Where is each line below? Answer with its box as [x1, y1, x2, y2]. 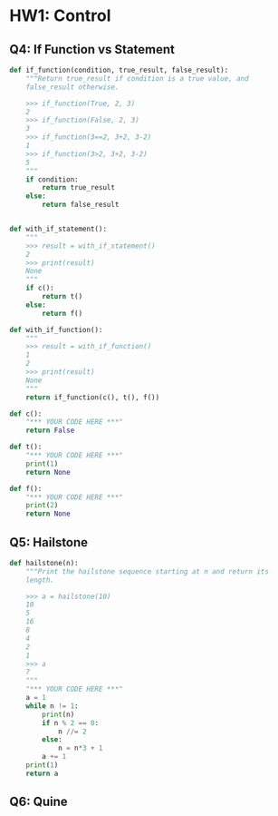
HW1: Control [9, 5, 111, 26]
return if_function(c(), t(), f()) [25, 392, 160, 402]
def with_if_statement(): [9, 224, 107, 233]
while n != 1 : [25, 701, 79, 711]
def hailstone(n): [9, 558, 79, 567]
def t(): [9, 442, 43, 452]
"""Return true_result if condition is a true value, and [25, 74, 249, 83]
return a [25, 769, 59, 778]
